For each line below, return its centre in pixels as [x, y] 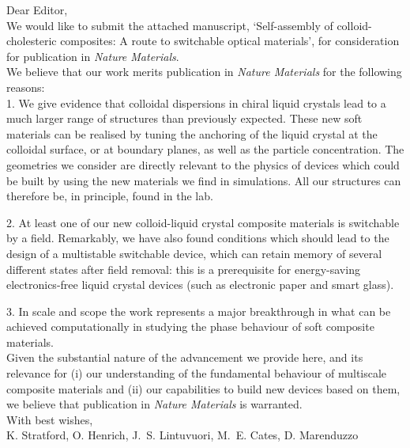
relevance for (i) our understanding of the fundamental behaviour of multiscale [197, 373]
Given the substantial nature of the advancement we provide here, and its [185, 357]
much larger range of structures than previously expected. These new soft [184, 118]
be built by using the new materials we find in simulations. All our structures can [204, 180]
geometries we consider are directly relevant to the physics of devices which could [203, 164]
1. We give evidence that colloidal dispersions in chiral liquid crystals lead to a [196, 103]
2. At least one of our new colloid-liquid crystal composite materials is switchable [203, 222]
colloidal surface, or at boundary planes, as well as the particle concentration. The [205, 149]
